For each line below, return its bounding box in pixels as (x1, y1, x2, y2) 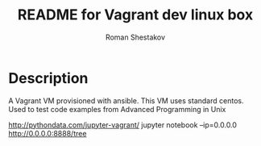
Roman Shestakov (105, 32, 166, 42)
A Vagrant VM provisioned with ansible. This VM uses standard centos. (8, 95, 244, 106)
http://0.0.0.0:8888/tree (8, 128, 87, 138)
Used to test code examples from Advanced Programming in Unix (8, 104, 226, 114)
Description (8, 69, 89, 87)
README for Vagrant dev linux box (17, 6, 254, 24)
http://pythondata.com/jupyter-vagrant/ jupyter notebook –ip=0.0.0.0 (8, 119, 238, 130)
